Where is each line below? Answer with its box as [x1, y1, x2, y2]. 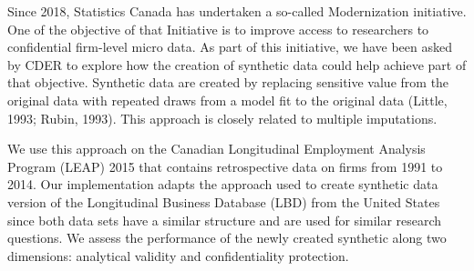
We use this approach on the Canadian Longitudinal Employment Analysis [7, 139, 426, 158]
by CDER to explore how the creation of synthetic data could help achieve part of [7, 55, 467, 74]
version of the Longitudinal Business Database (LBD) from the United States [7, 192, 440, 211]
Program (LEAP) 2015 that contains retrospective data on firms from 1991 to [7, 156, 443, 176]
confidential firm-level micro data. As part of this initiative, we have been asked [7, 37, 452, 56]
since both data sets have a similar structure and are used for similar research [7, 210, 442, 229]
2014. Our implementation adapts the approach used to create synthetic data [7, 175, 438, 194]
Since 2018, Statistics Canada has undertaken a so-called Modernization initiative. [7, 2, 467, 20]
